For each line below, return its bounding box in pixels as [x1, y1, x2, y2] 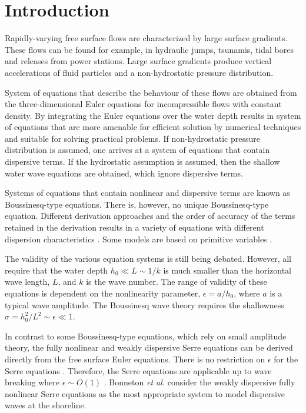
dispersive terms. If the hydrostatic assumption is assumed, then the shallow [5, 155, 280, 168]
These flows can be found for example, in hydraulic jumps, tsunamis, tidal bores [5, 43, 294, 55]
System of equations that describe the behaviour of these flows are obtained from [5, 86, 297, 98]
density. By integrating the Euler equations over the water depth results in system [5, 109, 301, 121]
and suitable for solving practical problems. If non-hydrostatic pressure [5, 132, 260, 144]
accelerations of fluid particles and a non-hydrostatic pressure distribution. [5, 66, 274, 78]
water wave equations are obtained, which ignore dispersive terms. [5, 166, 243, 179]
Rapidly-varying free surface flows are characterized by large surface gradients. [5, 32, 288, 44]
